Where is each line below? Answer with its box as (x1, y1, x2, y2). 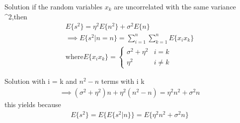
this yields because (4, 99, 61, 109)
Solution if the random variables (4, 1, 102, 11)
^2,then (4, 11, 27, 21)
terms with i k (101, 76, 145, 86)
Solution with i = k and (4, 76, 77, 86)
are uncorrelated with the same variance (114, 1, 236, 11)
